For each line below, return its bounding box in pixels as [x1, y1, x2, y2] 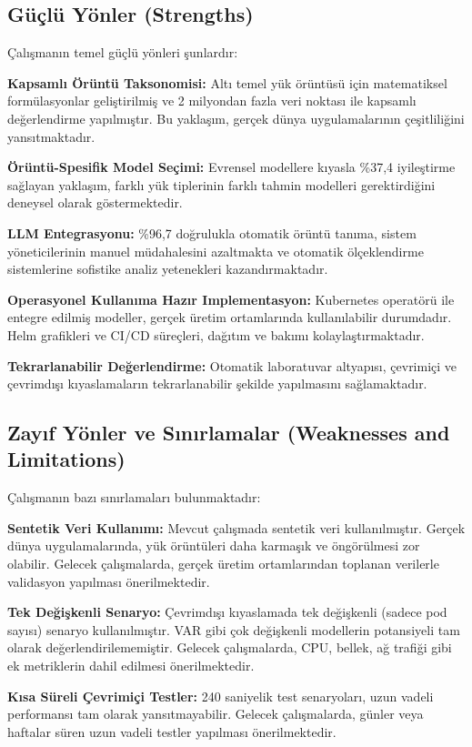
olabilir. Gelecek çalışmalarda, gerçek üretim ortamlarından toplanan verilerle [7, 554, 439, 573]
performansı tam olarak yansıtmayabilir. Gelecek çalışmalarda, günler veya [7, 704, 424, 723]
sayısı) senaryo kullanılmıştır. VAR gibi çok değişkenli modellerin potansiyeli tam [7, 620, 460, 639]
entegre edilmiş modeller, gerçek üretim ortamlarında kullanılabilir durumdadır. [7, 308, 452, 327]
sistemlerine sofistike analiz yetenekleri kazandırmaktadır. [7, 259, 328, 278]
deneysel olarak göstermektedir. [7, 193, 183, 212]
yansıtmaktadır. [7, 126, 95, 146]
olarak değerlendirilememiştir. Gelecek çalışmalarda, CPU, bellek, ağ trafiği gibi [7, 638, 452, 657]
